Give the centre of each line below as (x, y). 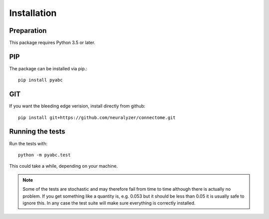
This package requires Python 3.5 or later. (52, 43)
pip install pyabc (41, 80)
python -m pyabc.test (44, 155)
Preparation (28, 31)
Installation (33, 13)
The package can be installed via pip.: (48, 68)
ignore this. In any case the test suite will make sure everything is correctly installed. (109, 203)
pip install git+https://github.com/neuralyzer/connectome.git (97, 117)
